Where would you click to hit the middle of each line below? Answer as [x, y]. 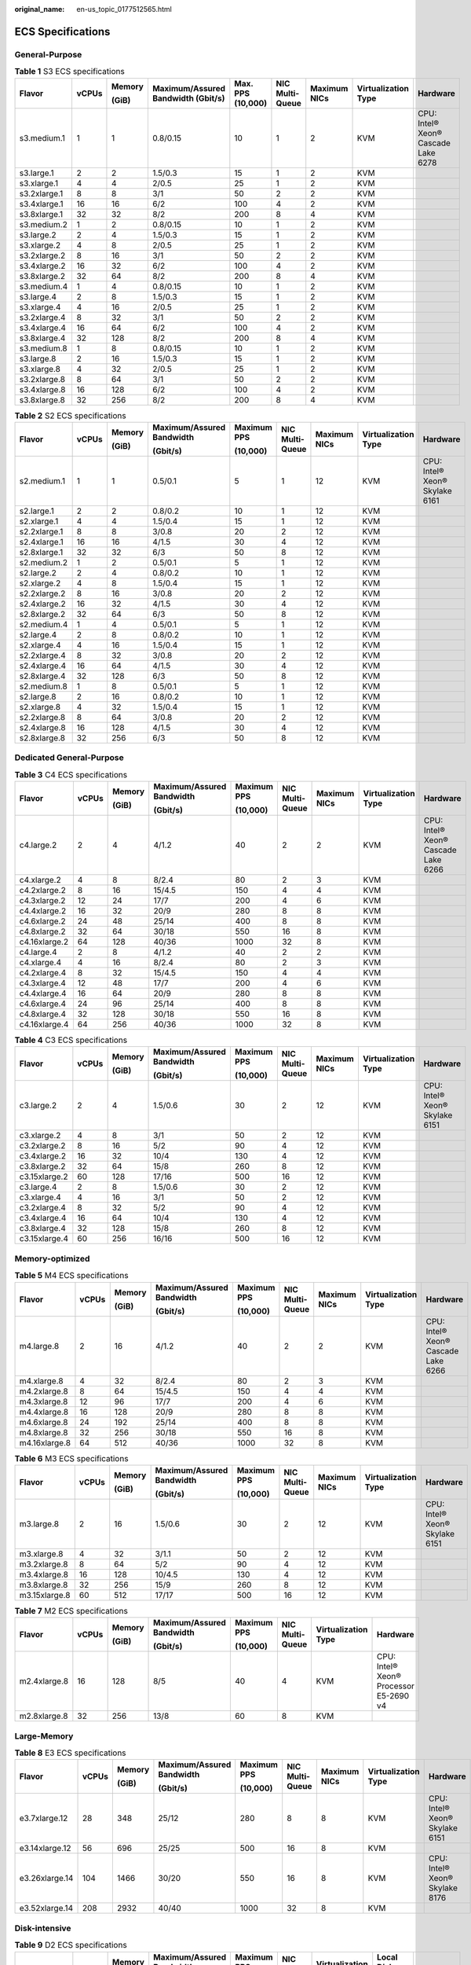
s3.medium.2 [44, 224]
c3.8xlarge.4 [42, 1229]
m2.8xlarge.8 [44, 1716]
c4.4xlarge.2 [43, 911]
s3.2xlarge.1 [41, 193]
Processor [396, 1686]
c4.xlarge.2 [40, 880]
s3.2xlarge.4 [42, 317]
